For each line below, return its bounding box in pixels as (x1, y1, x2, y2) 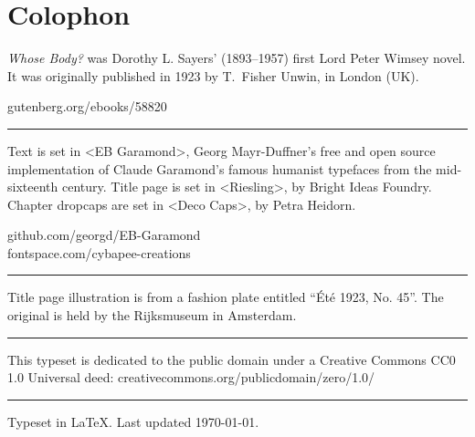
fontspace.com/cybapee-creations (7, 243, 191, 262)
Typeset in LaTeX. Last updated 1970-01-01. (7, 411, 259, 431)
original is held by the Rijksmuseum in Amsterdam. (7, 306, 297, 325)
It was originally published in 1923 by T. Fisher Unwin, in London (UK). (7, 66, 419, 85)
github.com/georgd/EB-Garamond (7, 225, 201, 245)
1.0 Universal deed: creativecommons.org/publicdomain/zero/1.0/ (7, 368, 375, 387)
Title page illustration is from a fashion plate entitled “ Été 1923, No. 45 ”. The (7, 287, 444, 307)
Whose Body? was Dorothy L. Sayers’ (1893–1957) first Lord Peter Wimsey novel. (7, 48, 466, 68)
